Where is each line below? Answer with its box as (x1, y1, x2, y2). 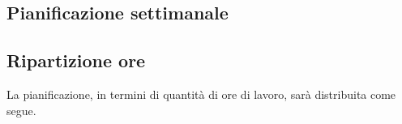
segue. (6, 101, 36, 118)
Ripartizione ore (6, 48, 146, 73)
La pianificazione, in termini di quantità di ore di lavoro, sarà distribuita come (6, 85, 396, 102)
